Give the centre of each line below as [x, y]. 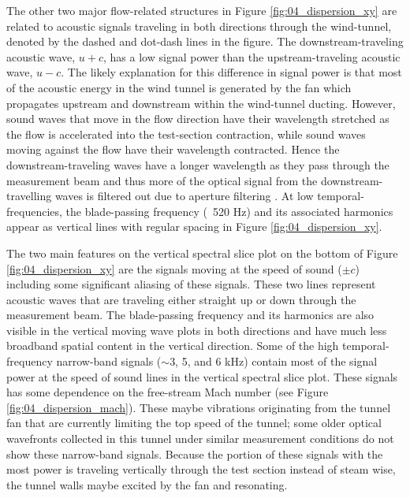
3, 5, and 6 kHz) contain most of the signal [274, 361]
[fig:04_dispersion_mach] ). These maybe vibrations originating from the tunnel [199, 407]
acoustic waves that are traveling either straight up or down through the [181, 299]
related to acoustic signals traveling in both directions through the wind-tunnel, [199, 26]
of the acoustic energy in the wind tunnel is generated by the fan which [179, 87]
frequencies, [34, 211]
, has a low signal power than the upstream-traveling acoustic [252, 56]
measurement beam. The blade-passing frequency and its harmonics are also [190, 315]
